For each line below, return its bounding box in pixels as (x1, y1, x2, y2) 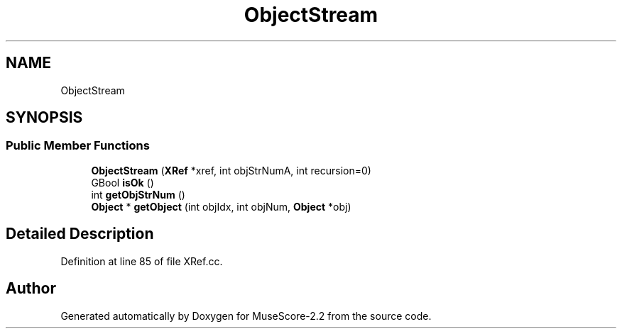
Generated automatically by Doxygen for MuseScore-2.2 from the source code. (60, 309, 432, 322)
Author (6, 279, 56, 298)
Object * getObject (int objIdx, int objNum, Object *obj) (91, 200, 351, 213)
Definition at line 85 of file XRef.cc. (60, 255, 223, 267)
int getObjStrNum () (91, 188, 185, 201)
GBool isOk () (91, 176, 154, 189)
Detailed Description (6, 225, 154, 243)
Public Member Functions (6, 138, 150, 153)
